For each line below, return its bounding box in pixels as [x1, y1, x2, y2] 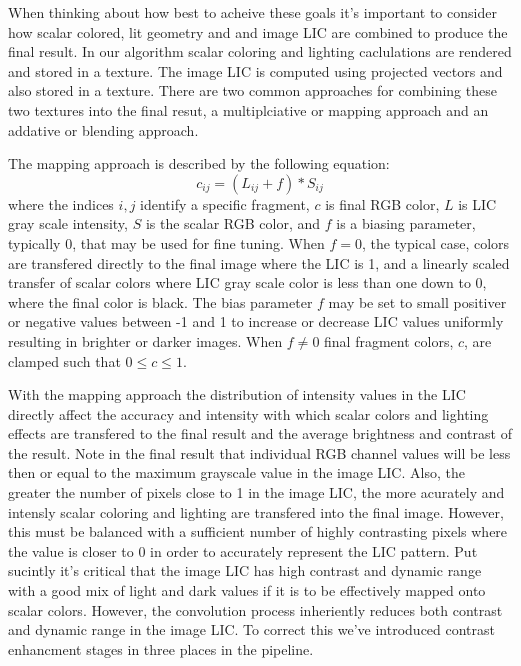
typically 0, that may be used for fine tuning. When [8, 232, 325, 253]
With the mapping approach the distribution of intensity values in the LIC [8, 384, 466, 405]
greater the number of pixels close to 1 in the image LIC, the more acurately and [8, 482, 505, 503]
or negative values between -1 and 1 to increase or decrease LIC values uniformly [8, 311, 504, 332]
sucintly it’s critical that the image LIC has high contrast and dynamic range [8, 560, 482, 581]
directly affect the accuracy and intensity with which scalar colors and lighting [8, 403, 489, 424]
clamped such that [8, 350, 121, 371]
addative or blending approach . [8, 119, 199, 140]
